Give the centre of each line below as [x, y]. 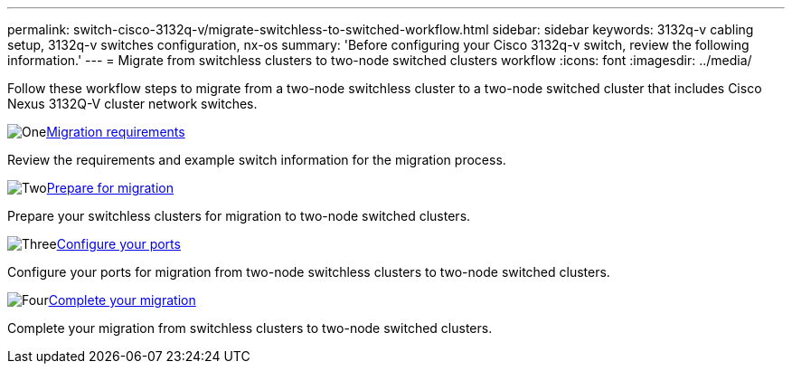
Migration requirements [116, 132]
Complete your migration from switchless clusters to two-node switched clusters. [250, 328]
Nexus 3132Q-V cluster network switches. [132, 104]
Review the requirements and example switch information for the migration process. [257, 160]
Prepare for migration [110, 188]
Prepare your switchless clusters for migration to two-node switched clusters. [239, 216]
